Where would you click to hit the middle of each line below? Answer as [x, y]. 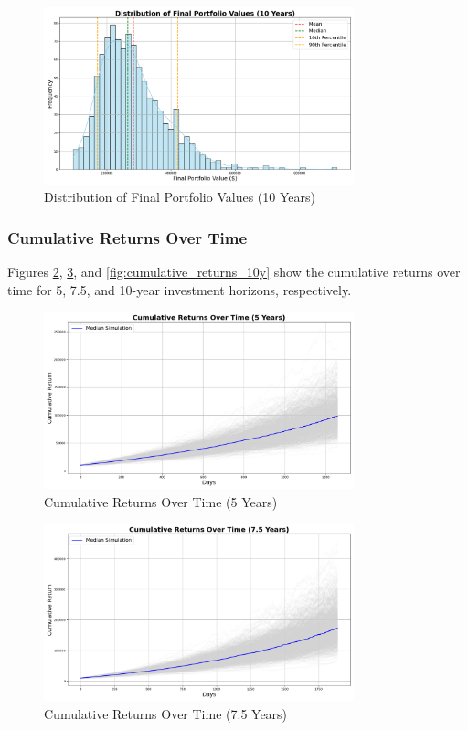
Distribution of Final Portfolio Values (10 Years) [180, 197]
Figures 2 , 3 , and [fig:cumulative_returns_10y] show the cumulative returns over [234, 272]
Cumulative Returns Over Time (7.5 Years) [166, 713]
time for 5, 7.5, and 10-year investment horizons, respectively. [180, 289]
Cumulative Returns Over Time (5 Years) [161, 501]
